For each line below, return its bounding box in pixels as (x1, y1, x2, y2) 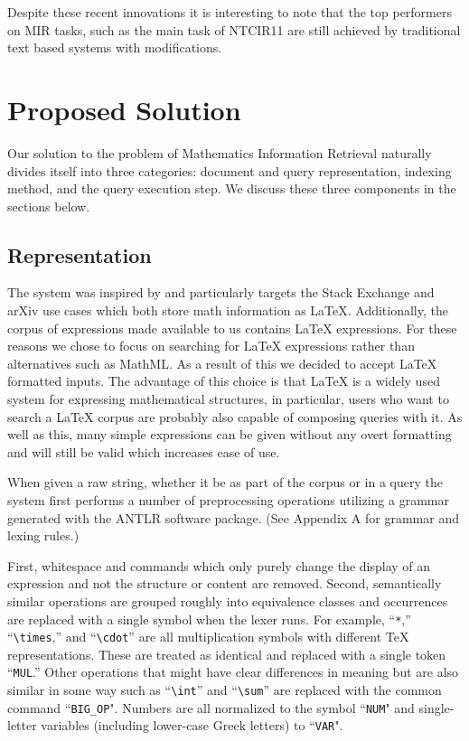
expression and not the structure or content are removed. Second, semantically (7, 574, 442, 593)
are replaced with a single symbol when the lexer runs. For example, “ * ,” (7, 609, 411, 628)
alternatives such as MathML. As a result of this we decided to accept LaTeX (7, 353, 437, 372)
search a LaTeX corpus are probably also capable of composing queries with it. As (7, 407, 463, 426)
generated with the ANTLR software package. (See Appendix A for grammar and (7, 508, 459, 527)
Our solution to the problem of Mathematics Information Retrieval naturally (7, 143, 432, 162)
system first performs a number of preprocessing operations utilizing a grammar (7, 491, 449, 510)
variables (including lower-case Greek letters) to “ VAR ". (41, 716, 343, 735)
